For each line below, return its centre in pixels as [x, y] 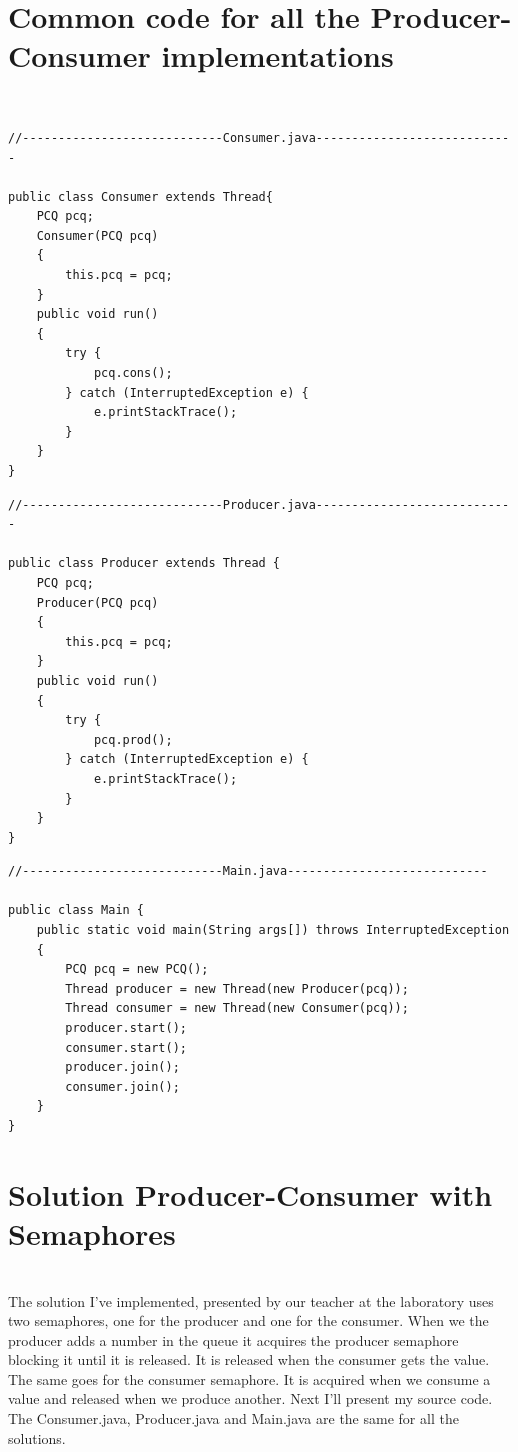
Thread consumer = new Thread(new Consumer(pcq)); [237, 1008]
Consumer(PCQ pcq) [97, 235]
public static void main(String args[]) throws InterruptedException [273, 930]
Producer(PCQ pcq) [97, 602]
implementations [277, 55]
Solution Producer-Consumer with [250, 1193]
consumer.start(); [126, 1047]
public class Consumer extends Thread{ [140, 196]
